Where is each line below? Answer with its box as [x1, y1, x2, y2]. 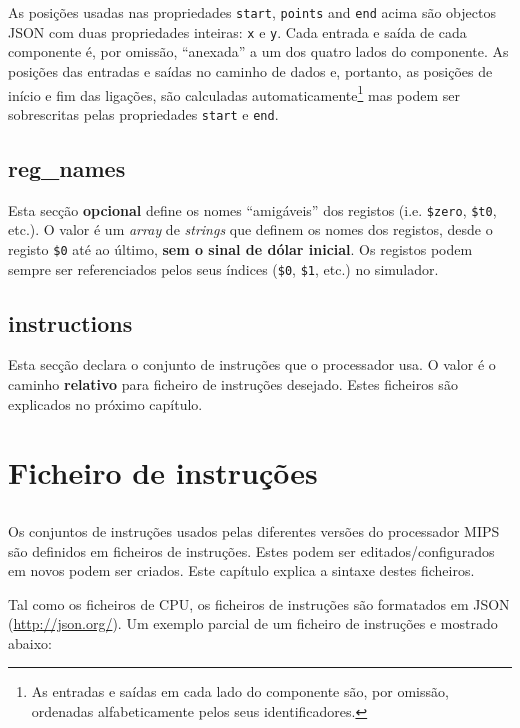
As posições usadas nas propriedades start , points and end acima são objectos [8, 2, 496, 22]
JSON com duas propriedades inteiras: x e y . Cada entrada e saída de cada [8, 21, 467, 42]
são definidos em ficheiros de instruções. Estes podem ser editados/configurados [8, 540, 495, 561]
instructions [8, 307, 133, 338]
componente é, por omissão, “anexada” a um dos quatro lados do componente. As [8, 41, 509, 62]
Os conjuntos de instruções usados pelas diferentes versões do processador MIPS [8, 520, 500, 541]
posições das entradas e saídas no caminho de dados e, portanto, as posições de [8, 60, 493, 81]
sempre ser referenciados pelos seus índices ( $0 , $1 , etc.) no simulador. [8, 258, 439, 279]
